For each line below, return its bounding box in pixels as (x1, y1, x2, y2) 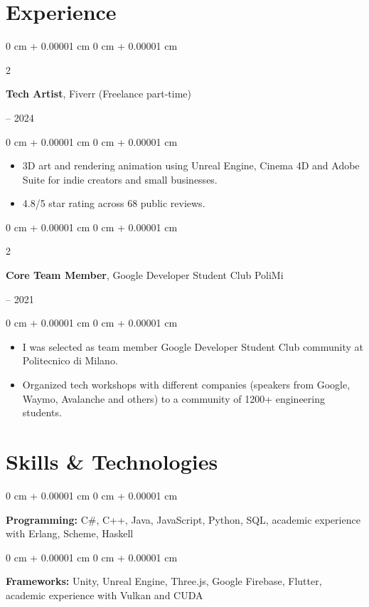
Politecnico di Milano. (22, 353, 118, 368)
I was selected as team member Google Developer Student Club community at (22, 339, 364, 354)
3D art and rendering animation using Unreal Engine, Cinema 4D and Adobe (22, 158, 360, 173)
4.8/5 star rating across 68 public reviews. (22, 196, 205, 211)
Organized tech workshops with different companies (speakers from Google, (22, 377, 351, 392)
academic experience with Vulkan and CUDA (6, 587, 203, 602)
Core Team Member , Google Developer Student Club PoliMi (6, 268, 284, 283)
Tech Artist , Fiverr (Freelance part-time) (6, 86, 191, 101)
